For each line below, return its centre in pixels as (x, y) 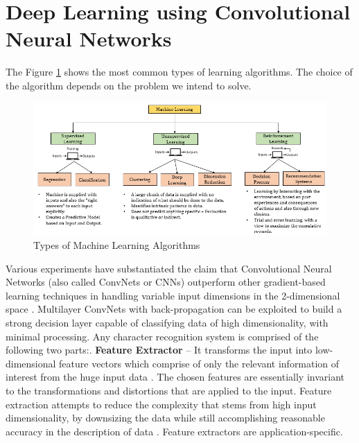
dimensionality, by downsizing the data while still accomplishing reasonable (165, 418)
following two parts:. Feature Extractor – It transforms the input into (159, 350)
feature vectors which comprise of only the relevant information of (199, 363)
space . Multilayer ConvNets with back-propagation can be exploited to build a (174, 309)
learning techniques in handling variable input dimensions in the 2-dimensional (173, 295)
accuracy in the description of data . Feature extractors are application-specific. (174, 431)
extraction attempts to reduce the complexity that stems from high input (161, 404)
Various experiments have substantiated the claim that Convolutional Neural (169, 268)
